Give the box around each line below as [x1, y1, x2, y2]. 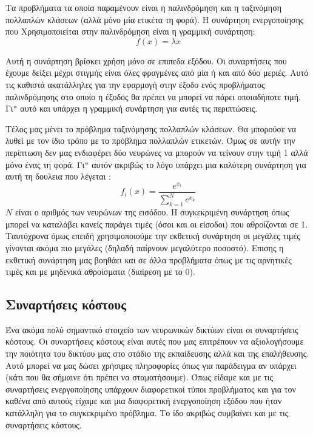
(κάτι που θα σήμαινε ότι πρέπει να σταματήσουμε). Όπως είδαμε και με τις [5, 371, 274, 383]
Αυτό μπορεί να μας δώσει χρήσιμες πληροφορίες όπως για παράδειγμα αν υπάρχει [5, 359, 297, 371]
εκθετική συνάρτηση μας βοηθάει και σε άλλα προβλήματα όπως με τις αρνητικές [5, 253, 292, 266]
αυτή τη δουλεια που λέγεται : [5, 170, 111, 183]
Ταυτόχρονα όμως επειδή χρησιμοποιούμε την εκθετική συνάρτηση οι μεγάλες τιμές [5, 229, 300, 242]
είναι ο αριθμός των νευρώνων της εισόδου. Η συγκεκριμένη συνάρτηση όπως [15, 206, 289, 218]
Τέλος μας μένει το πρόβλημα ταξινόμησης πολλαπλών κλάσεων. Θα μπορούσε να [5, 122, 297, 135]
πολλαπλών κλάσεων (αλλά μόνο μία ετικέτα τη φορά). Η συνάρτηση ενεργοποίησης [5, 13, 304, 25]
